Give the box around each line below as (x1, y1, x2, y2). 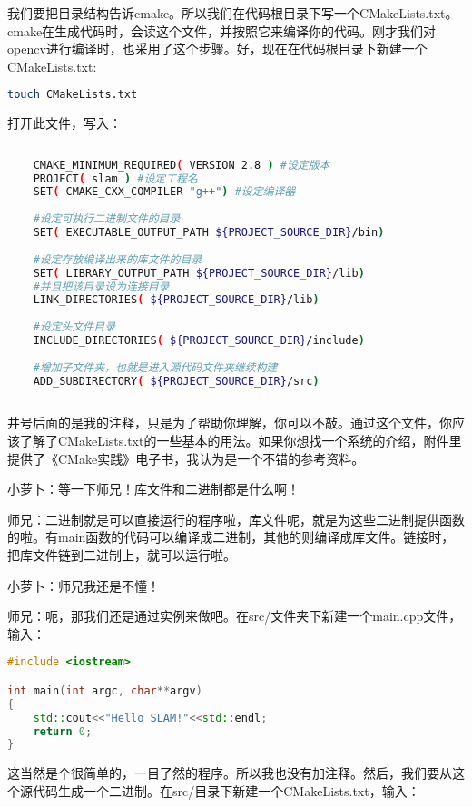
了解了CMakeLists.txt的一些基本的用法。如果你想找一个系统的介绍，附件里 (19, 431, 462, 450)
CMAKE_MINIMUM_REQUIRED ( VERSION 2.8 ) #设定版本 (33, 158, 330, 172)
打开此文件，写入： (7, 113, 122, 133)
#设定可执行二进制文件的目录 (33, 212, 181, 226)
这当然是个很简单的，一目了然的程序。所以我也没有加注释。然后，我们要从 (7, 763, 452, 782)
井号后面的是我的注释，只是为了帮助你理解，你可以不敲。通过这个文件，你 (7, 413, 452, 432)
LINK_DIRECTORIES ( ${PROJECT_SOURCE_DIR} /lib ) (33, 293, 320, 307)
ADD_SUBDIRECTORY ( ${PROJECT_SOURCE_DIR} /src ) (33, 374, 320, 388)
